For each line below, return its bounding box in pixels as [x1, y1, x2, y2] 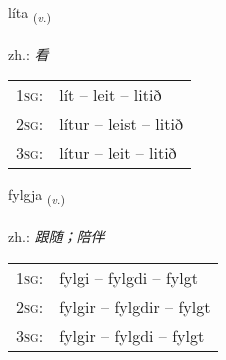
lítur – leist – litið [59, 112, 183, 136]
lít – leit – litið [59, 83, 162, 107]
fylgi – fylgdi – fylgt [59, 265, 198, 289]
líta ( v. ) [8, 2, 51, 25]
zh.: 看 [8, 43, 49, 64]
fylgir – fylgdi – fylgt [59, 323, 205, 347]
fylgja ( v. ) [8, 184, 65, 208]
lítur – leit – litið [59, 141, 177, 165]
